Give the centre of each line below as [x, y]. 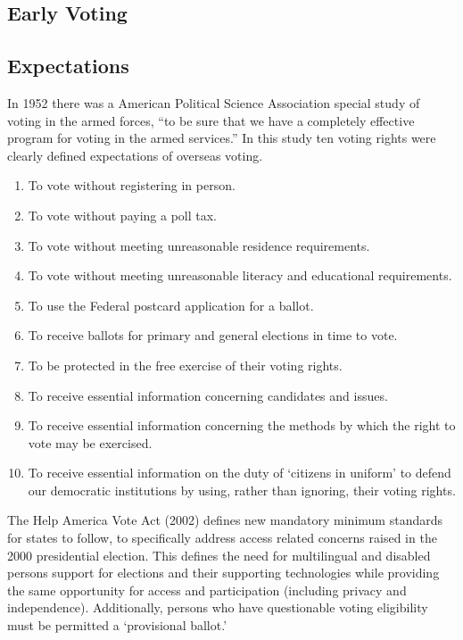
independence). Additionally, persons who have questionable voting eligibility [218, 607]
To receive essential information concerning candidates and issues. [208, 395]
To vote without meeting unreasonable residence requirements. [199, 245]
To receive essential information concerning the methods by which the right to [242, 425]
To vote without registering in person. [132, 185]
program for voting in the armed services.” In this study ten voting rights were [222, 138]
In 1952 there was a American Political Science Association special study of [214, 102]
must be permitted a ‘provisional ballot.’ [117, 625]
